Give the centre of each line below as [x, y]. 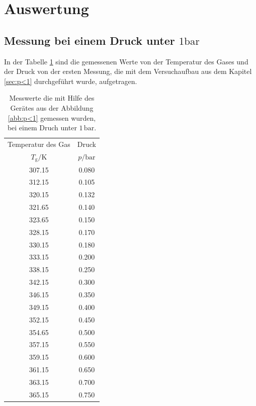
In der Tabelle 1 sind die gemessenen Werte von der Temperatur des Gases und [126, 61]
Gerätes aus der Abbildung [52, 107]
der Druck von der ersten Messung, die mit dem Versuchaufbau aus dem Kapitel [128, 71]
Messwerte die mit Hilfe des [52, 98]
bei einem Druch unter [42, 128]
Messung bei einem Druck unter [90, 40]
